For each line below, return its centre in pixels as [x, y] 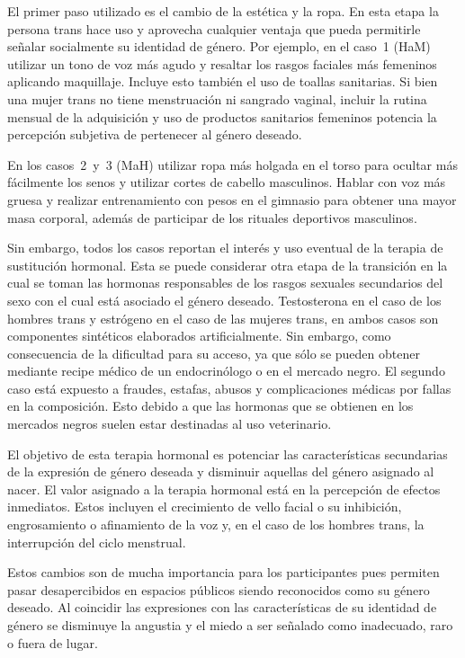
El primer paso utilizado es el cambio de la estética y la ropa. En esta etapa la [223, 11]
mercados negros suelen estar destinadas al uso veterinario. [170, 424]
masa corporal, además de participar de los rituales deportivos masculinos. [212, 217]
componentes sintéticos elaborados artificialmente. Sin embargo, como [199, 336]
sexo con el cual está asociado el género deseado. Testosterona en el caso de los [224, 300]
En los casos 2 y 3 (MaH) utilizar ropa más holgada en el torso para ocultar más [232, 164]
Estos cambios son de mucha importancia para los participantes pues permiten [224, 572]
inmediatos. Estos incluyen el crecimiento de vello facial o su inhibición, [205, 507]
